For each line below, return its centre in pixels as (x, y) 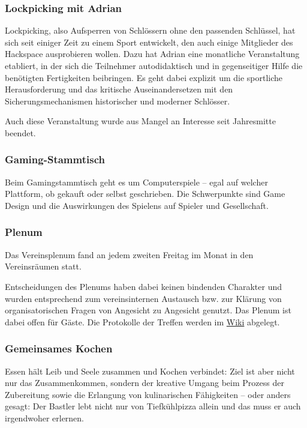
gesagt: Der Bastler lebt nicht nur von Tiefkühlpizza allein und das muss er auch (153, 406)
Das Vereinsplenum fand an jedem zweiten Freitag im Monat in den (129, 254)
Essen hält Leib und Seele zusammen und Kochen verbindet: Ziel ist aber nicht (150, 371)
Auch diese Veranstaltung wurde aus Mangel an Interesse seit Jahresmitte (140, 121)
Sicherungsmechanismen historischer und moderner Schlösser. (118, 101)
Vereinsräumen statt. (43, 266)
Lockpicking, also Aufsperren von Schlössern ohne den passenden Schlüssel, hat (150, 30)
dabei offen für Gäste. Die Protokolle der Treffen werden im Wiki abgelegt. (142, 321)
